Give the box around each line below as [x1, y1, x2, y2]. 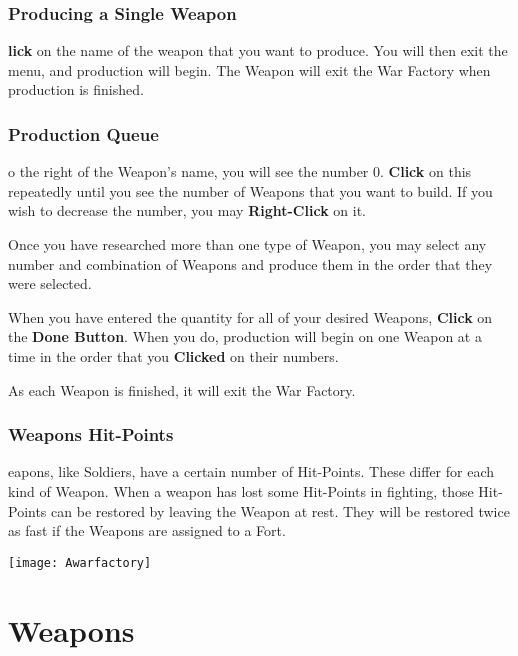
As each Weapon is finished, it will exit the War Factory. [8, 379, 356, 400]
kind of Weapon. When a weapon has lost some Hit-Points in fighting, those [8, 480, 474, 501]
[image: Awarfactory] [8, 555, 152, 570]
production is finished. [8, 79, 144, 100]
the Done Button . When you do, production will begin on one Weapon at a [8, 326, 482, 347]
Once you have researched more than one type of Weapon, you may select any [8, 234, 487, 254]
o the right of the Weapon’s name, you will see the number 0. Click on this [8, 161, 472, 182]
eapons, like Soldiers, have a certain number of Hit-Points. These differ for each [8, 461, 495, 482]
